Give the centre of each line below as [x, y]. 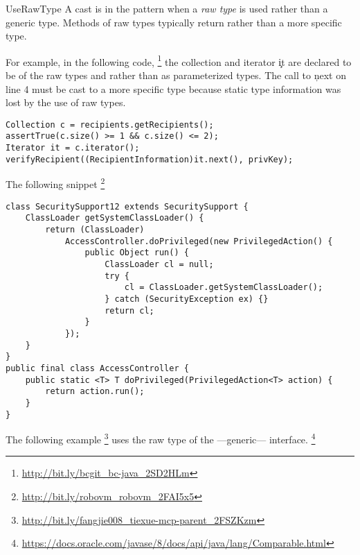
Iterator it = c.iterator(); [73, 148]
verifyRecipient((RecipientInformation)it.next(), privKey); [150, 159]
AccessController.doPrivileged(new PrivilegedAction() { [199, 241]
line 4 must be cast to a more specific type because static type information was [173, 88]
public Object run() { [137, 253]
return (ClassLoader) [95, 230]
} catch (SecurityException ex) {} [187, 299]
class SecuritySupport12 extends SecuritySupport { [127, 206]
